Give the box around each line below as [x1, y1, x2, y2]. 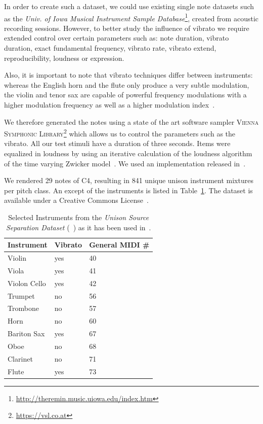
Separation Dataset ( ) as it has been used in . [6, 222, 151, 232]
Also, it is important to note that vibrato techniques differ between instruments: [4, 69, 253, 80]
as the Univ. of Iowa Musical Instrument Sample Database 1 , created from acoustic [4, 11, 258, 23]
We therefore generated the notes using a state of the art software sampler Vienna [4, 116, 259, 127]
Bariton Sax [8, 328, 45, 339]
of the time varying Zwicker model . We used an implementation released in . [4, 158, 246, 168]
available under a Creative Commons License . [4, 195, 149, 205]
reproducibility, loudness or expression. [4, 52, 124, 63]
